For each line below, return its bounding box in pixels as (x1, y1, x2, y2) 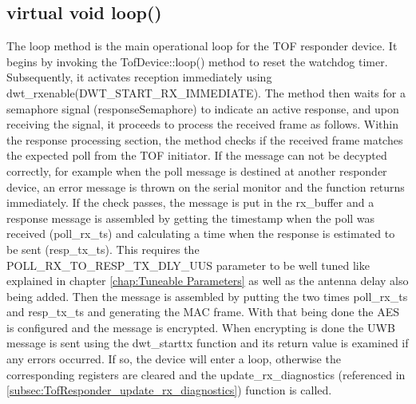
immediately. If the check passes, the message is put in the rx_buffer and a (6, 194, 374, 211)
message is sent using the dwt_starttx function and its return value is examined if (6, 335, 409, 351)
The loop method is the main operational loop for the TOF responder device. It (6, 38, 398, 54)
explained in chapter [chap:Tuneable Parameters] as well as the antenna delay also (6, 272, 409, 289)
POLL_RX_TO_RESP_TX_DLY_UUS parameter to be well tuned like (6, 256, 370, 273)
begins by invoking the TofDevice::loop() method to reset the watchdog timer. (6, 53, 388, 69)
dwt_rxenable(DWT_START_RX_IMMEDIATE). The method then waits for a (6, 84, 406, 101)
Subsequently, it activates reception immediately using (6, 69, 272, 85)
